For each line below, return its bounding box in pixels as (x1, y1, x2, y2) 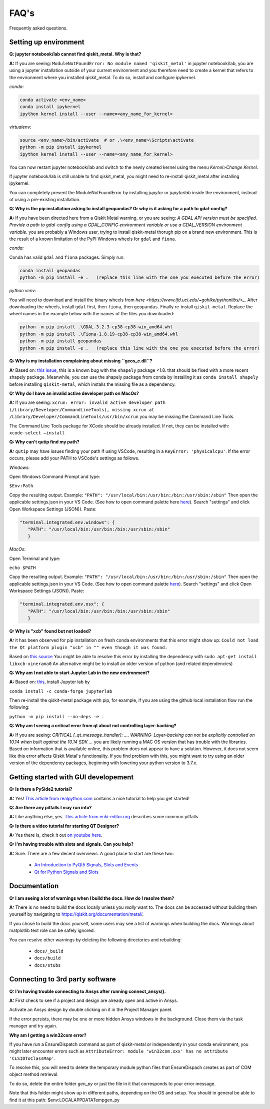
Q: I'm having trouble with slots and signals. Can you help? (9, 841, 133, 847)
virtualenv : (9, 124, 31, 130)
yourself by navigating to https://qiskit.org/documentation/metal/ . (9, 911, 144, 917)
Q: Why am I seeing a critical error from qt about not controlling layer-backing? (9, 723, 176, 729)
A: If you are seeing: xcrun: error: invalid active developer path (9, 399, 166, 405)
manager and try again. (9, 1023, 57, 1029)
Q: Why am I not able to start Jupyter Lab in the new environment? (9, 670, 150, 676)
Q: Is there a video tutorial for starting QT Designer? (9, 823, 119, 829)
